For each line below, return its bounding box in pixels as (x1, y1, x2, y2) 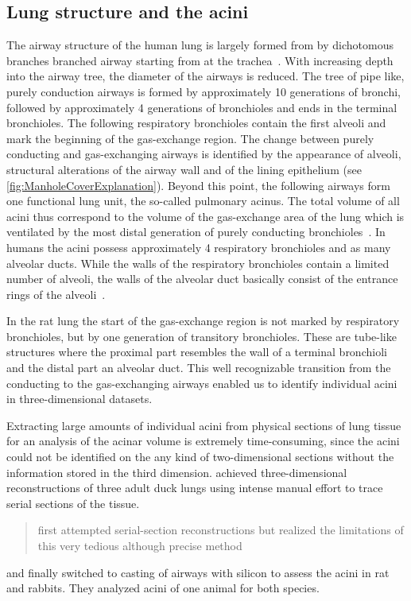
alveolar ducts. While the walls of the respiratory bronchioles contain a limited (6, 254, 390, 271)
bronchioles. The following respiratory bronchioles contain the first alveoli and (6, 114, 386, 131)
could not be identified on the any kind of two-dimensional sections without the (6, 448, 394, 465)
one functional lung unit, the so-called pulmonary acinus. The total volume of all (6, 192, 400, 209)
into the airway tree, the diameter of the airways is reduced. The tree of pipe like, (6, 68, 405, 84)
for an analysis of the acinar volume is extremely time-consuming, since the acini (6, 432, 400, 449)
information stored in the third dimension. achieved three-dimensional (6, 463, 347, 480)
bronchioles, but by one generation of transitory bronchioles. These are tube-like (6, 328, 397, 344)
